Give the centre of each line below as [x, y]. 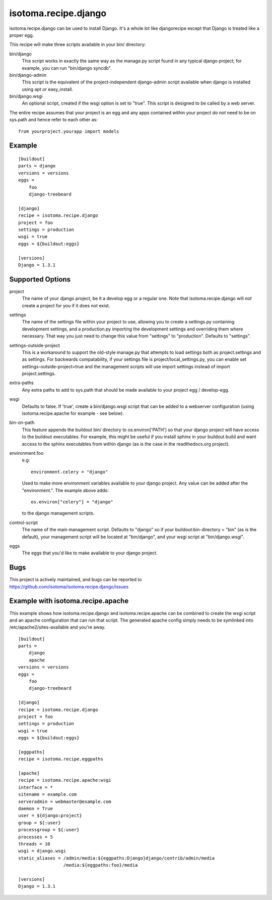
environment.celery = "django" [70, 472]
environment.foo [26, 453]
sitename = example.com [48, 794]
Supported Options [40, 279]
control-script [23, 523]
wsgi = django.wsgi [42, 851]
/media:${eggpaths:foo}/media [100, 865]
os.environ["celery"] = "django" [72, 502]
